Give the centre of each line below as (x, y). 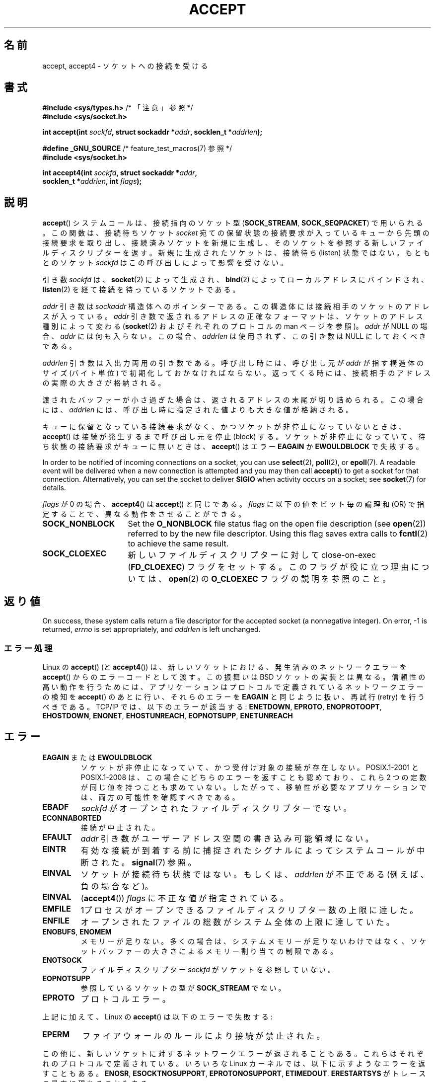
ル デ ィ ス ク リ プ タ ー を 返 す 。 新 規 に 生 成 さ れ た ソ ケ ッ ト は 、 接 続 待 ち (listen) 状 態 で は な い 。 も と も (236, 253)
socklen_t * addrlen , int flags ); (92, 181)
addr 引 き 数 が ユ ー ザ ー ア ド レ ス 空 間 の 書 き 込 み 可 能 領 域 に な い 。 (227, 838)
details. (54, 488)
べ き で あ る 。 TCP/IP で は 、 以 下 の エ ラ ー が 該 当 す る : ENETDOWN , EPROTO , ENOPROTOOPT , (212, 706)
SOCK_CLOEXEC (74, 554)
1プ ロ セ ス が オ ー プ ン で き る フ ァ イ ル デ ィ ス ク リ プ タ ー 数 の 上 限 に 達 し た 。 (249, 910)
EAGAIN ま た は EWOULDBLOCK (97, 757)
